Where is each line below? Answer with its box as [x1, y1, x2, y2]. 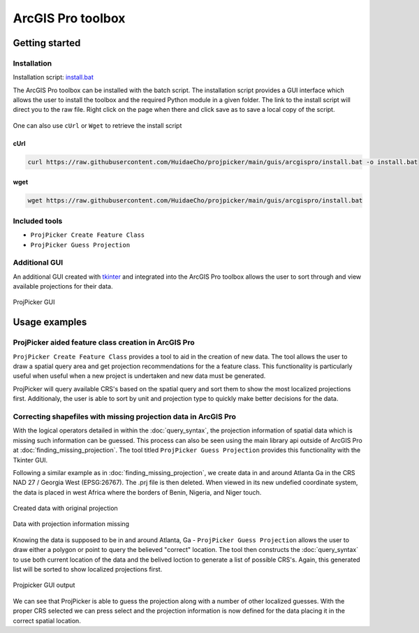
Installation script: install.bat [13, 73, 94, 82]
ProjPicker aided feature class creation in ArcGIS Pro [13, 337, 195, 347]
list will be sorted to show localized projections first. [13, 565, 163, 574]
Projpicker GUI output [13, 581, 75, 590]
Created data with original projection [13, 504, 118, 513]
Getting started [13, 37, 81, 49]
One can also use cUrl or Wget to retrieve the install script [13, 121, 182, 129]
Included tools [13, 216, 63, 226]
